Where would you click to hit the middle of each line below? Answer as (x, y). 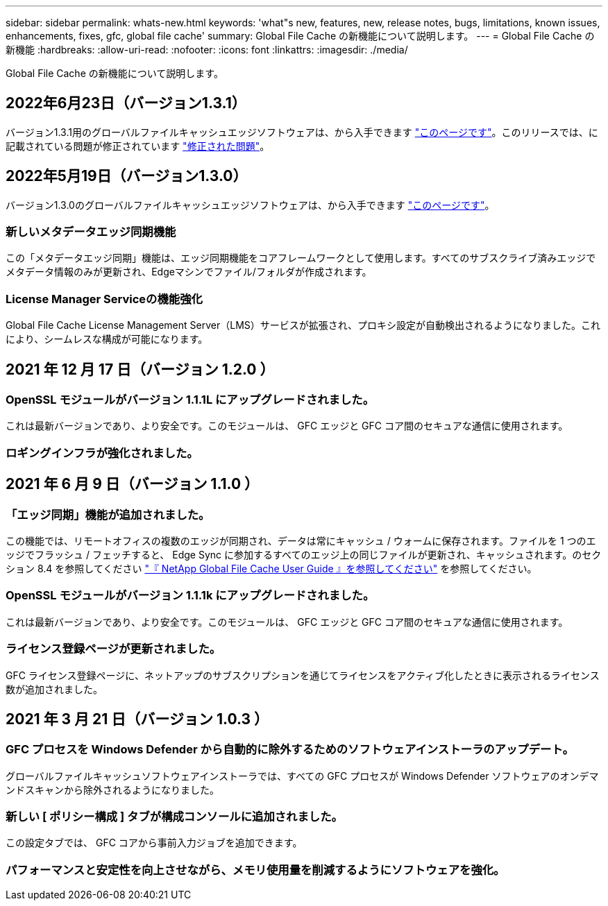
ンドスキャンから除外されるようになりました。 (112, 789)
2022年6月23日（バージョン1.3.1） (126, 103)
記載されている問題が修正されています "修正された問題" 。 (138, 146)
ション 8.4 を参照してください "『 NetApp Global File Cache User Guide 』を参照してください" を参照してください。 (271, 569)
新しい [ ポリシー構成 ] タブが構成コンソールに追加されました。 (174, 817)
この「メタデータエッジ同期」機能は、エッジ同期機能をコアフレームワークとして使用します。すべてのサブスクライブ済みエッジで (301, 258)
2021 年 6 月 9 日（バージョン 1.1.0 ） (133, 484)
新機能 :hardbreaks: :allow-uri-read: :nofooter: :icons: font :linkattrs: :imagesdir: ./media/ (207, 50)
